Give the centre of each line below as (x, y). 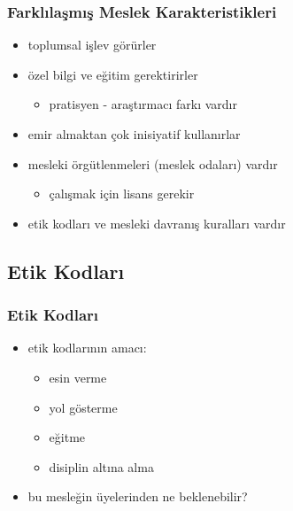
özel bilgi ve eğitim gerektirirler (113, 74)
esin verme (78, 377)
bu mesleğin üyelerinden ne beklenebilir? (138, 496)
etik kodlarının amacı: (87, 348)
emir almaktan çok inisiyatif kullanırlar (134, 134)
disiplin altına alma (101, 466)
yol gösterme (83, 407)
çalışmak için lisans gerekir (122, 194)
